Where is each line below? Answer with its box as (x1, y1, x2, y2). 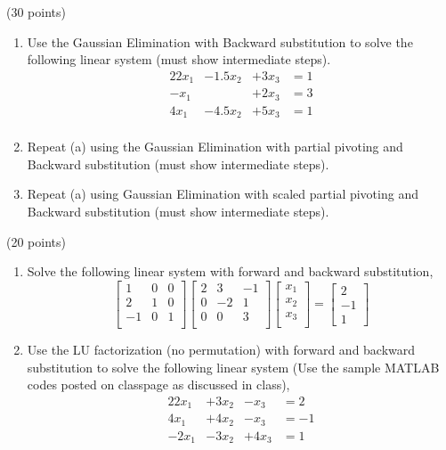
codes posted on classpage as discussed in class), (27, 375, 290, 394)
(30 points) (6, 3, 66, 20)
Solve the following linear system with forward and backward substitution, (27, 262, 434, 281)
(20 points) (6, 232, 66, 250)
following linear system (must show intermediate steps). (27, 50, 331, 69)
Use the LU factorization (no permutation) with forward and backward (27, 340, 416, 358)
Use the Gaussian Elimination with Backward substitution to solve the (27, 32, 413, 51)
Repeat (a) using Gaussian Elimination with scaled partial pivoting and (27, 184, 418, 203)
